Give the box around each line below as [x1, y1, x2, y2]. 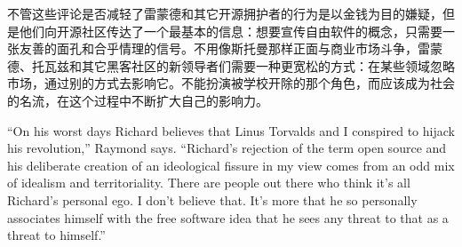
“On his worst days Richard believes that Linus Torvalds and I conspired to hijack [7, 121, 455, 139]
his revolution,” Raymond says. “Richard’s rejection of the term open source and [7, 139, 447, 157]
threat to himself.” [7, 226, 106, 244]
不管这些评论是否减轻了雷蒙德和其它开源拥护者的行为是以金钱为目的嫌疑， [7, 4, 442, 22]
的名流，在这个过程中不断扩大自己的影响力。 [7, 91, 268, 109]
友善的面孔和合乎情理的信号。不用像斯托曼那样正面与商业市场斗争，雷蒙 [19, 39, 442, 58]
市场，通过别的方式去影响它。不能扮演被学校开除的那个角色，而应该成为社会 [7, 74, 455, 92]
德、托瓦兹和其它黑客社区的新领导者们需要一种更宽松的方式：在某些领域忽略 [7, 56, 455, 75]
